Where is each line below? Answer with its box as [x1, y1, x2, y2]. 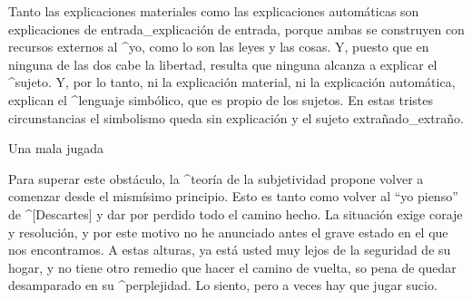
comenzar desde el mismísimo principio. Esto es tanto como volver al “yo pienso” [8, 187, 458, 206]
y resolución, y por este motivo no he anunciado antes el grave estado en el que [8, 222, 448, 241]
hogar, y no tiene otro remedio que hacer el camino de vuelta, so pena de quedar [8, 257, 457, 276]
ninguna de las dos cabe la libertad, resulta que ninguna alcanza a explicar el [8, 54, 438, 73]
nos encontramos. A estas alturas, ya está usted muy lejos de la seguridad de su [8, 240, 451, 259]
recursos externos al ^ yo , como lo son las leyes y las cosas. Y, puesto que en [8, 37, 429, 56]
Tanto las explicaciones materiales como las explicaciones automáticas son [8, 2, 419, 20]
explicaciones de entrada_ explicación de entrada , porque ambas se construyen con [8, 19, 465, 38]
